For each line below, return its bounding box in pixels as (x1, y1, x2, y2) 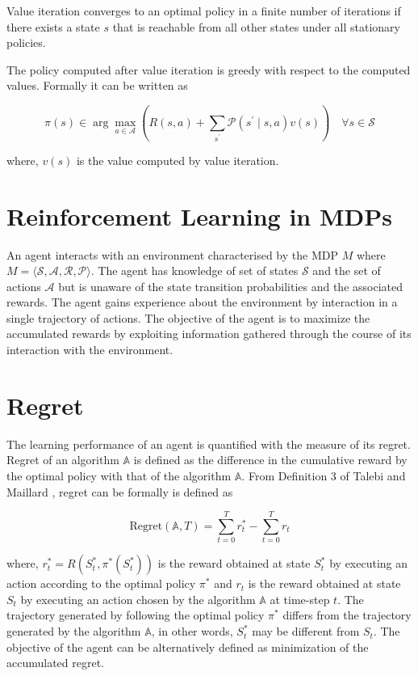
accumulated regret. (6, 654, 105, 671)
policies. (6, 34, 46, 51)
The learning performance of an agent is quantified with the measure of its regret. (6, 435, 411, 452)
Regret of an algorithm (6, 451, 119, 468)
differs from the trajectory (282, 606, 412, 623)
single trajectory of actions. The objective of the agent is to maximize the (6, 309, 370, 326)
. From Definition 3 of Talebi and (241, 467, 406, 484)
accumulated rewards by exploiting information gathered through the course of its (6, 325, 412, 342)
